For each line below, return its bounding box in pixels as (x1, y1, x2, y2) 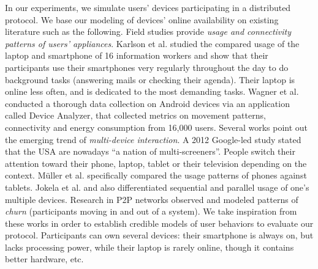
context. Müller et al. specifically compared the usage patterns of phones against (5, 169, 307, 182)
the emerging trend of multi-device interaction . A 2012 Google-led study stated (5, 133, 301, 146)
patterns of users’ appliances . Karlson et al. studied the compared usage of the (5, 37, 300, 50)
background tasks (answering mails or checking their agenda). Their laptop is (5, 73, 295, 86)
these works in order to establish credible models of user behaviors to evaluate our (5, 216, 314, 229)
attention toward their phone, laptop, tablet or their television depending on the (5, 157, 307, 169)
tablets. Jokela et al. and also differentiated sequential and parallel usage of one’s (5, 180, 309, 193)
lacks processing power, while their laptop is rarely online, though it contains (5, 240, 294, 253)
